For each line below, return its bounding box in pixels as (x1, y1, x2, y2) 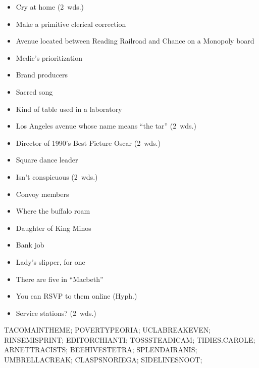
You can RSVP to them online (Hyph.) (16, 291, 137, 301)
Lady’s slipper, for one (16, 256, 85, 267)
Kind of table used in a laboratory (16, 103, 122, 114)
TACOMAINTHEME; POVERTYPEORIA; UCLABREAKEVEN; (4, 324, 211, 335)
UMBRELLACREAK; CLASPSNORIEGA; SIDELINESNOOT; (4, 354, 202, 365)
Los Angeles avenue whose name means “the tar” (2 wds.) (16, 120, 196, 131)
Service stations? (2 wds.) (16, 307, 96, 318)
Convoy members (16, 188, 69, 199)
